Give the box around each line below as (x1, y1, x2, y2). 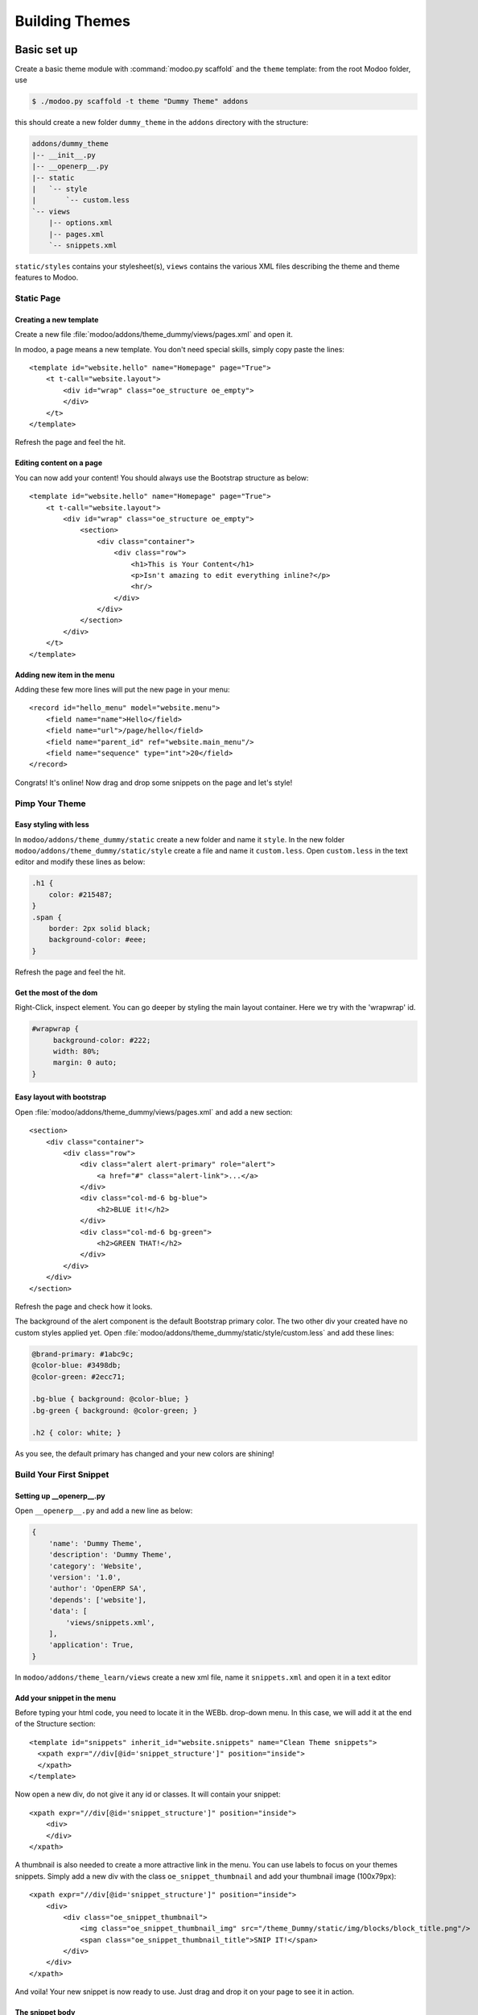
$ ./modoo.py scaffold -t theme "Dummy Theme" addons (31, 97, 249, 106)
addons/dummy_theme (31, 139, 109, 148)
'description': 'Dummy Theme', (48, 1550, 172, 1560)
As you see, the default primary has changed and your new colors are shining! (14, 1449, 274, 1459)
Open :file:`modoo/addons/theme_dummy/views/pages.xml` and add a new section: (14, 1107, 293, 1116)
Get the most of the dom (14, 987, 98, 997)
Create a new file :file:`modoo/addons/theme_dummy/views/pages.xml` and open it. (14, 330, 293, 339)
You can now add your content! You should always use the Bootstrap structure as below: (14, 472, 309, 483)
